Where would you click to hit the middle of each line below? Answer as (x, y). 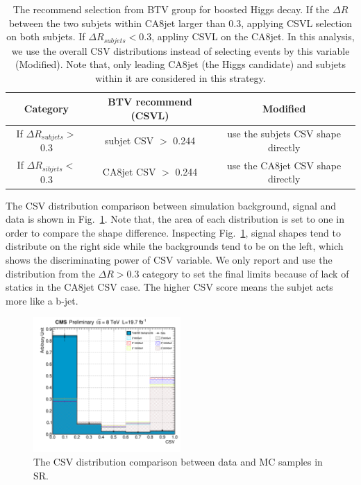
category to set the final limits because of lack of (246, 273)
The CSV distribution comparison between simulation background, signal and (171, 205)
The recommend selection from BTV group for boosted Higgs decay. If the (171, 9)
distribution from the (50, 273)
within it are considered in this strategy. (180, 77)
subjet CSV (129, 141)
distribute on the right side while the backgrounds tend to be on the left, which (175, 246)
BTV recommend (150, 102)
